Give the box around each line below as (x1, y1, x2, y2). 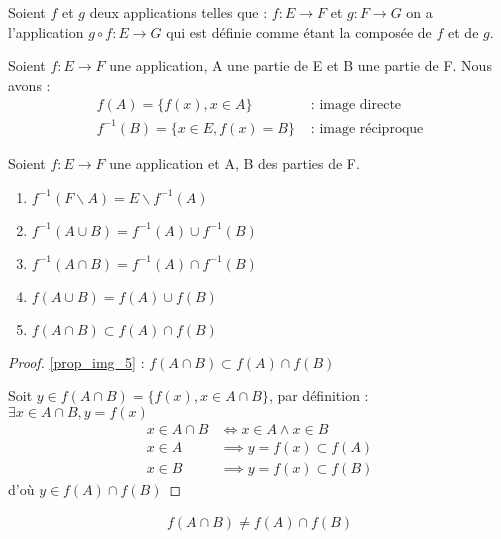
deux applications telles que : (89, 2, 268, 22)
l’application (8, 21, 84, 42)
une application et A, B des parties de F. (109, 152, 360, 173)
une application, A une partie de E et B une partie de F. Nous (109, 55, 492, 76)
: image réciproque (310, 121, 424, 136)
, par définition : (268, 385, 369, 406)
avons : (8, 74, 51, 95)
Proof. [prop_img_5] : (8, 351, 145, 372)
